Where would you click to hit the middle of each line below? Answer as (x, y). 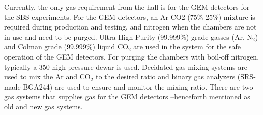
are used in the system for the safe (187, 47)
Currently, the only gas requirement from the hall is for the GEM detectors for (127, 7)
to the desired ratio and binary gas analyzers (166, 77)
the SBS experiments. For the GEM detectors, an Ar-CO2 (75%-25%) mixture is (130, 17)
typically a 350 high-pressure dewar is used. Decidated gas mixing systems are (126, 66)
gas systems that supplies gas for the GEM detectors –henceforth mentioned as (127, 96)
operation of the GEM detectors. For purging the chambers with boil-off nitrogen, (132, 56)
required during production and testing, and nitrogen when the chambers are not (130, 27)
